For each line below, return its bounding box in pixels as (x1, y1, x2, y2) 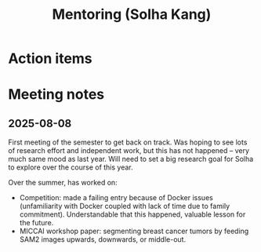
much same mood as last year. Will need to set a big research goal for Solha (8, 155, 254, 164)
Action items (8, 49, 92, 68)
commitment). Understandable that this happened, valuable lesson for (19, 210, 246, 219)
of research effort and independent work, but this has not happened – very (8, 146, 249, 155)
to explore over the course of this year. (8, 163, 133, 172)
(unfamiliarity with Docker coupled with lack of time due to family (19, 202, 230, 211)
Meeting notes (8, 86, 104, 104)
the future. (19, 218, 54, 228)
